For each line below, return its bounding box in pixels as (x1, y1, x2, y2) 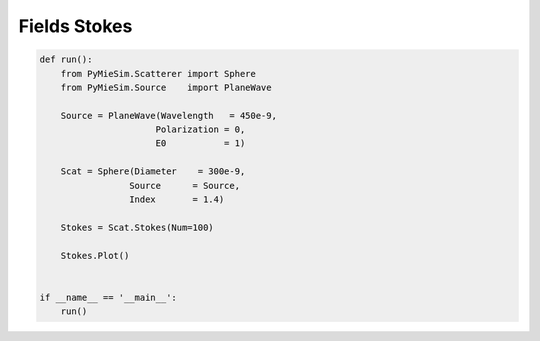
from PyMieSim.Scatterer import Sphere (60, 68, 257, 79)
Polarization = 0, (155, 124, 246, 135)
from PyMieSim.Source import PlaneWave (60, 81, 272, 93)
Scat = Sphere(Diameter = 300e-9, (60, 166, 246, 177)
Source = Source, (128, 180, 240, 191)
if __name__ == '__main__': (39, 291, 177, 303)
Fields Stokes (18, 15, 133, 37)
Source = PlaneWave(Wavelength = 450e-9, (60, 110, 277, 121)
